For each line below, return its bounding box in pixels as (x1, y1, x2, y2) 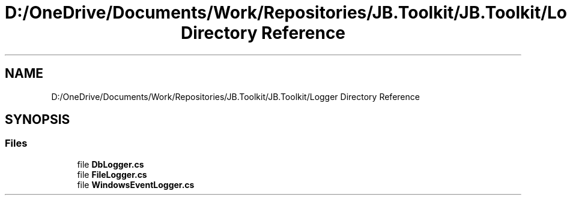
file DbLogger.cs (77, 159, 144, 169)
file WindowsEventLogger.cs (77, 179, 195, 190)
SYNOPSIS (5, 112, 70, 128)
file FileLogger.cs (77, 169, 147, 180)
